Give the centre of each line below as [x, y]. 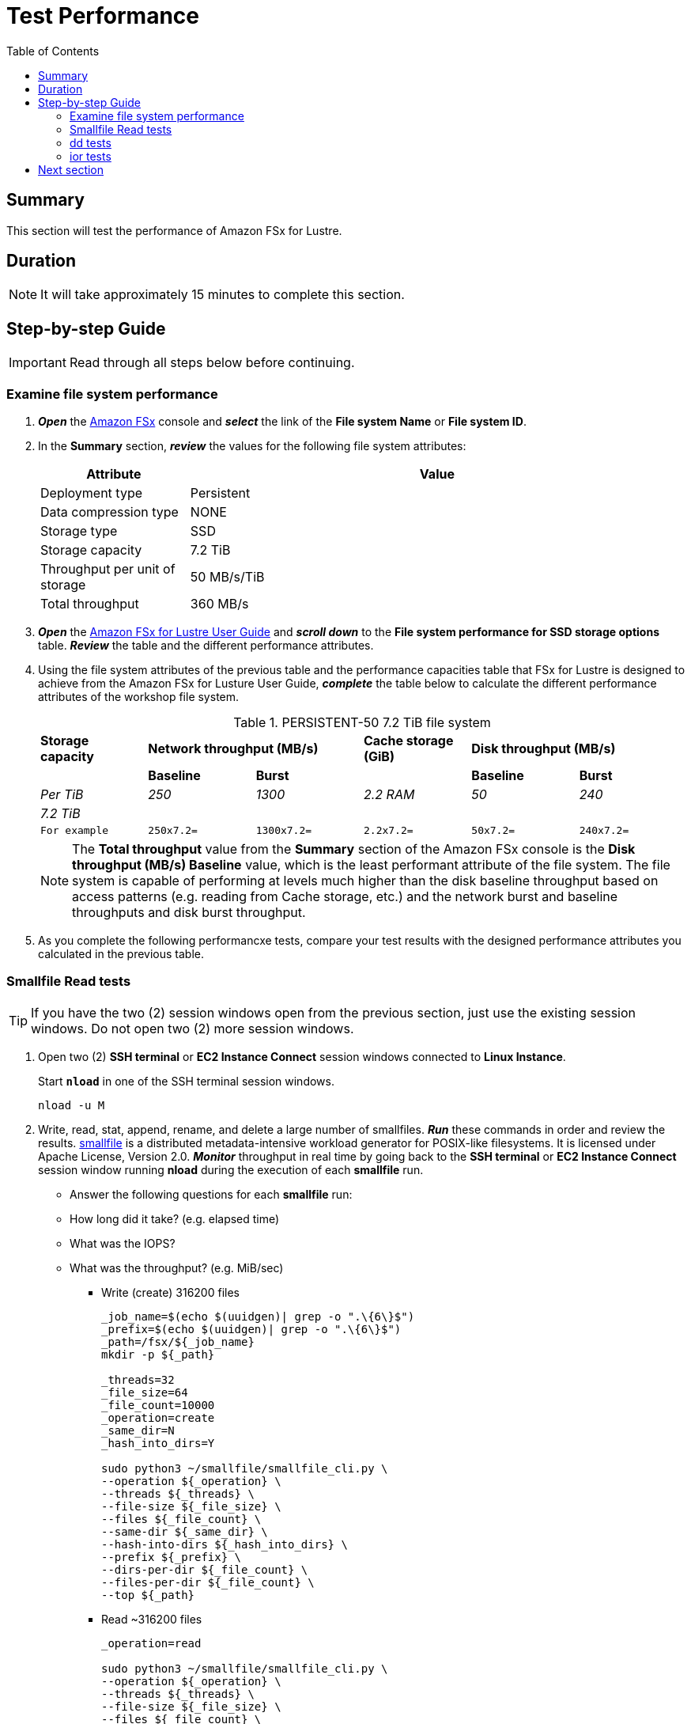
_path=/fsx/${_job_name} [178, 1341]
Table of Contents [53, 51]
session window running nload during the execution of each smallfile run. [231, 1169]
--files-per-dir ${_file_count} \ [208, 1582]
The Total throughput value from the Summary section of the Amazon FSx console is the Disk [354, 849]
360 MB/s [219, 604]
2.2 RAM [389, 795]
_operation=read [151, 1643]
